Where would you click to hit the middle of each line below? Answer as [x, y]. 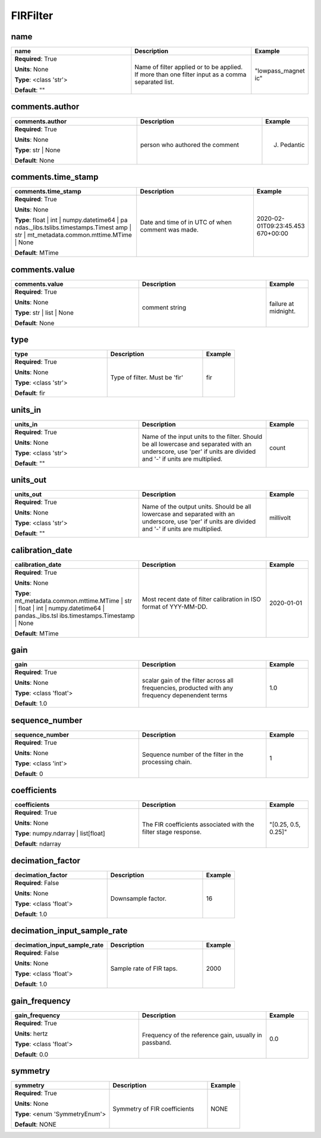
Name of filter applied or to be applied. [189, 67]
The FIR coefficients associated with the [198, 825]
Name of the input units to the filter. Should [202, 437]
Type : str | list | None [44, 313]
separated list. [155, 82]
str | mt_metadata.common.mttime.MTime [73, 235]
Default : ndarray [38, 844]
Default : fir [30, 393]
